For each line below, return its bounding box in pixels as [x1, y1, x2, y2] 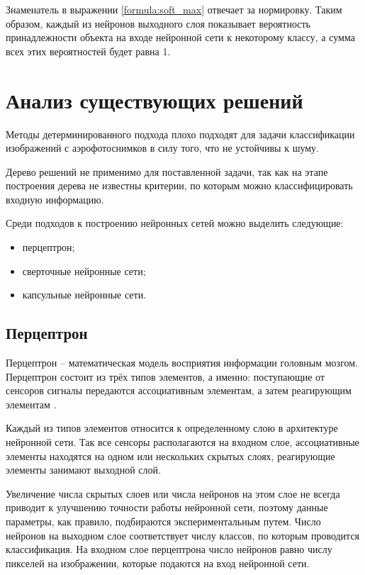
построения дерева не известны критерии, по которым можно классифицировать [6, 178, 353, 193]
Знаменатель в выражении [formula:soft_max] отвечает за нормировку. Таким [6, 2, 342, 16]
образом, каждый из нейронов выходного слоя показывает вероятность [6, 16, 310, 30]
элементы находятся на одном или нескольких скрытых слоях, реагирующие [6, 448, 335, 463]
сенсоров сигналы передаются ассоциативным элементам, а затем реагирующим [6, 383, 352, 398]
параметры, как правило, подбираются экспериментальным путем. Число [6, 513, 321, 528]
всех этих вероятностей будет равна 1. [6, 43, 171, 58]
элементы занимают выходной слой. [6, 462, 161, 477]
